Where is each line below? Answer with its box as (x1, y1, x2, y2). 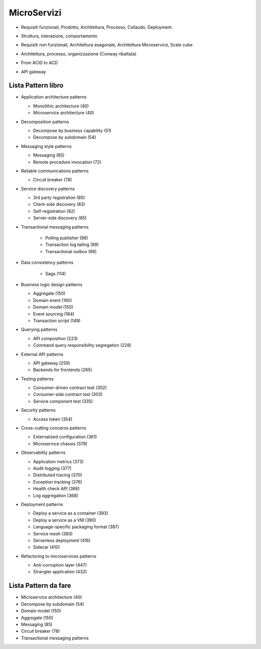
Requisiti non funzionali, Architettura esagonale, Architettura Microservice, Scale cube (21, 42, 193, 48)
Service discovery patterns (21, 186, 75, 192)
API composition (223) (33, 335, 78, 341)
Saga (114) (45, 271, 66, 276)
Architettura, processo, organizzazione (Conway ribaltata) (21, 51, 137, 57)
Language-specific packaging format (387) (33, 524, 119, 530)
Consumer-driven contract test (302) (33, 385, 107, 390)
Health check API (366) (33, 486, 80, 492)
